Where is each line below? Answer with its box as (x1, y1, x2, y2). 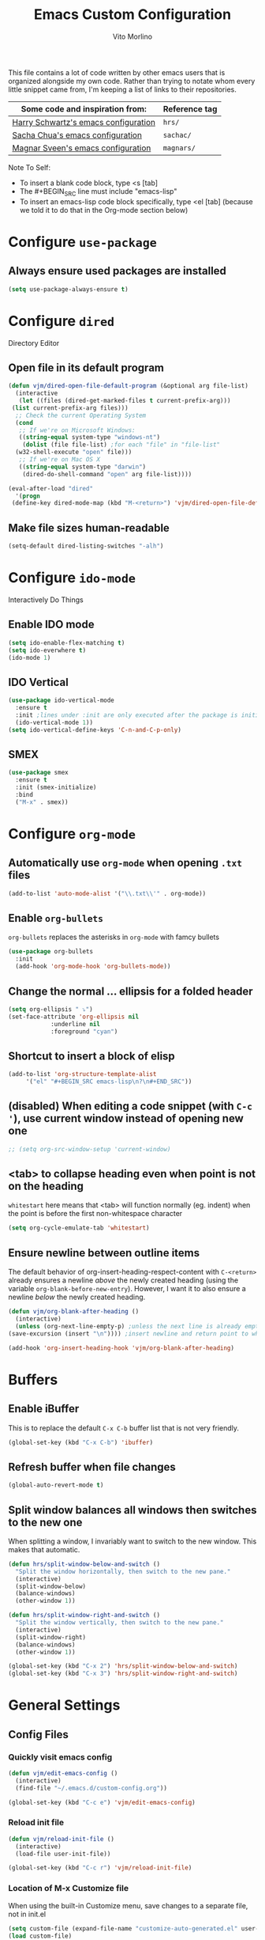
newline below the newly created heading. (8, 1292, 146, 1302)
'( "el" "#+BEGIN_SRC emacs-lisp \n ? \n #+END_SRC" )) (25, 1078, 192, 1086)
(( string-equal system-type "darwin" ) (18, 463, 147, 471)
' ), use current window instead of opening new (8, 1112, 244, 1125)
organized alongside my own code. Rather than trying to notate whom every (8, 76, 256, 85)
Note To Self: (8, 162, 51, 172)
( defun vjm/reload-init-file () (8, 1835, 114, 1843)
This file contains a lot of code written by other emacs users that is (8, 67, 226, 77)
